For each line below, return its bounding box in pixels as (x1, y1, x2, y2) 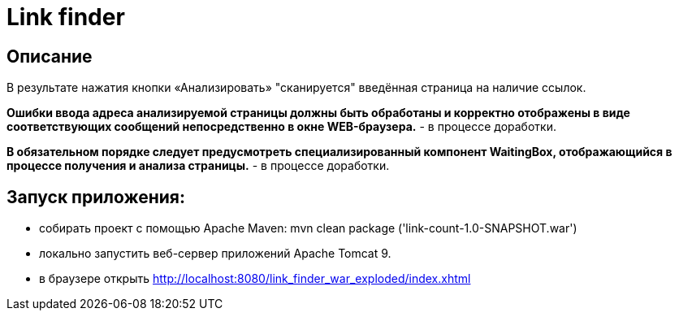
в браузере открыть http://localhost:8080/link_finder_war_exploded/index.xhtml (39, 271, 471, 286)
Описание (6, 46, 93, 67)
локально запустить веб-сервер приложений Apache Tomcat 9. (39, 246, 391, 261)
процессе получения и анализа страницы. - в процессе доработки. (6, 158, 390, 173)
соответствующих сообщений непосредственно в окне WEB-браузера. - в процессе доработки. (6, 119, 556, 134)
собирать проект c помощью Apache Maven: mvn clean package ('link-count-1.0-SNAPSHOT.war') (39, 221, 577, 236)
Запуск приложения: (6, 186, 185, 207)
